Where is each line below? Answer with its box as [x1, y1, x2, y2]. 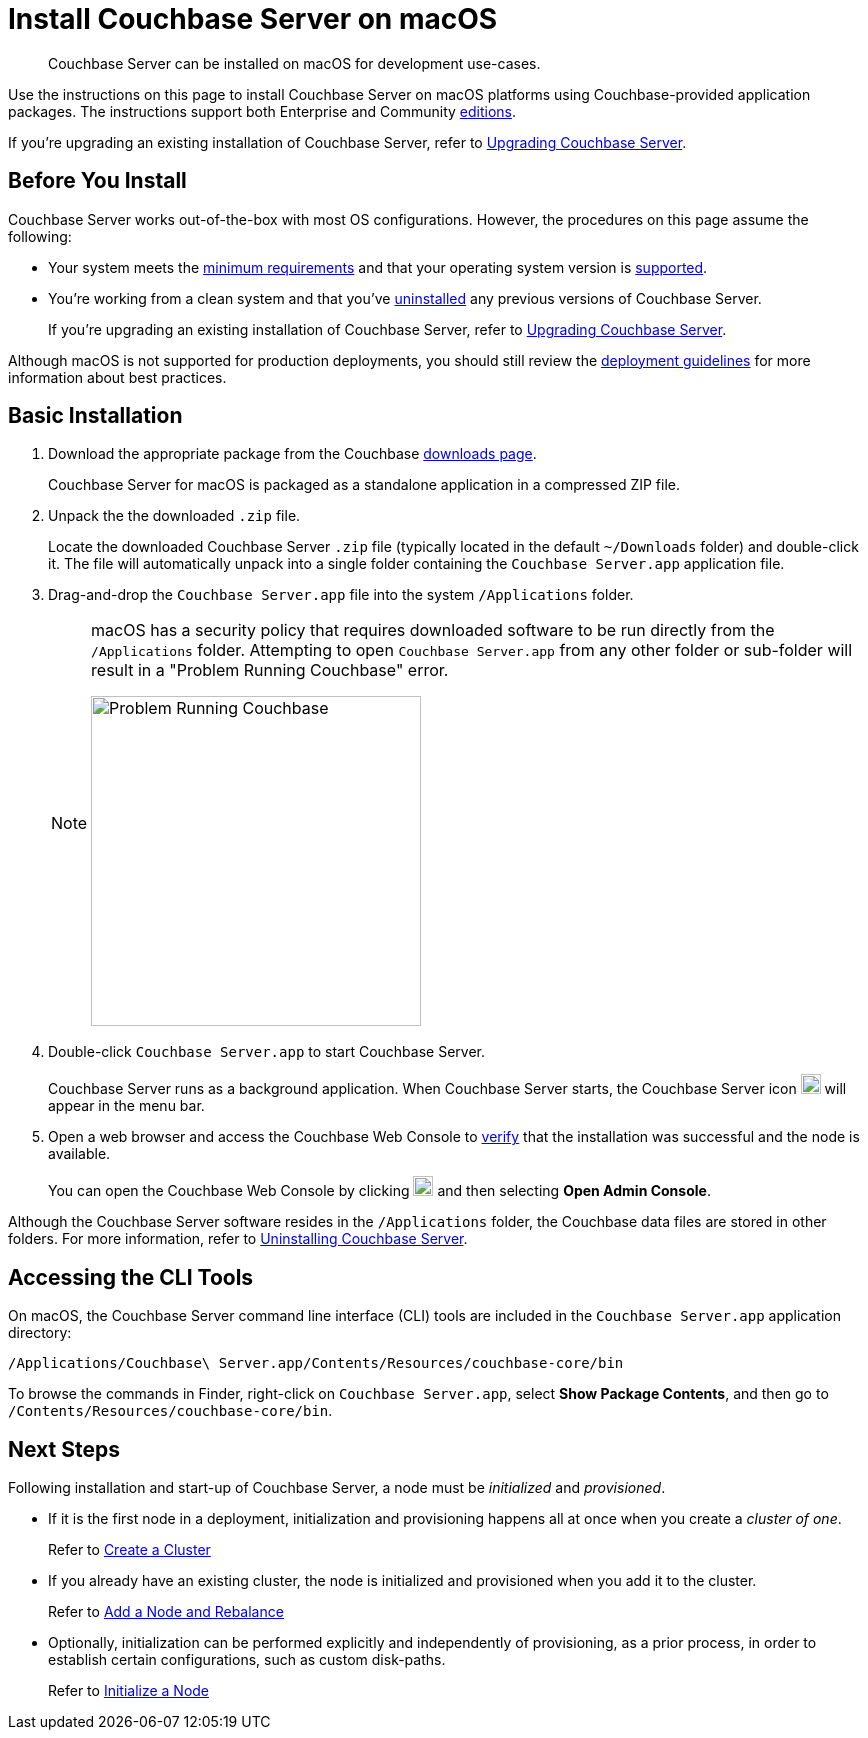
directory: [8, 1324, 72, 1342]
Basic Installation [8, 403, 183, 429]
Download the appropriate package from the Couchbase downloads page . [48, 445, 537, 463]
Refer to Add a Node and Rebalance [48, 1603, 284, 1621]
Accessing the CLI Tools [8, 1264, 254, 1290]
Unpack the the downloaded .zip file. [48, 507, 301, 525]
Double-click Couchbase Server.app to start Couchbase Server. [48, 1043, 486, 1061]
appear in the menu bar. [48, 1097, 205, 1115]
